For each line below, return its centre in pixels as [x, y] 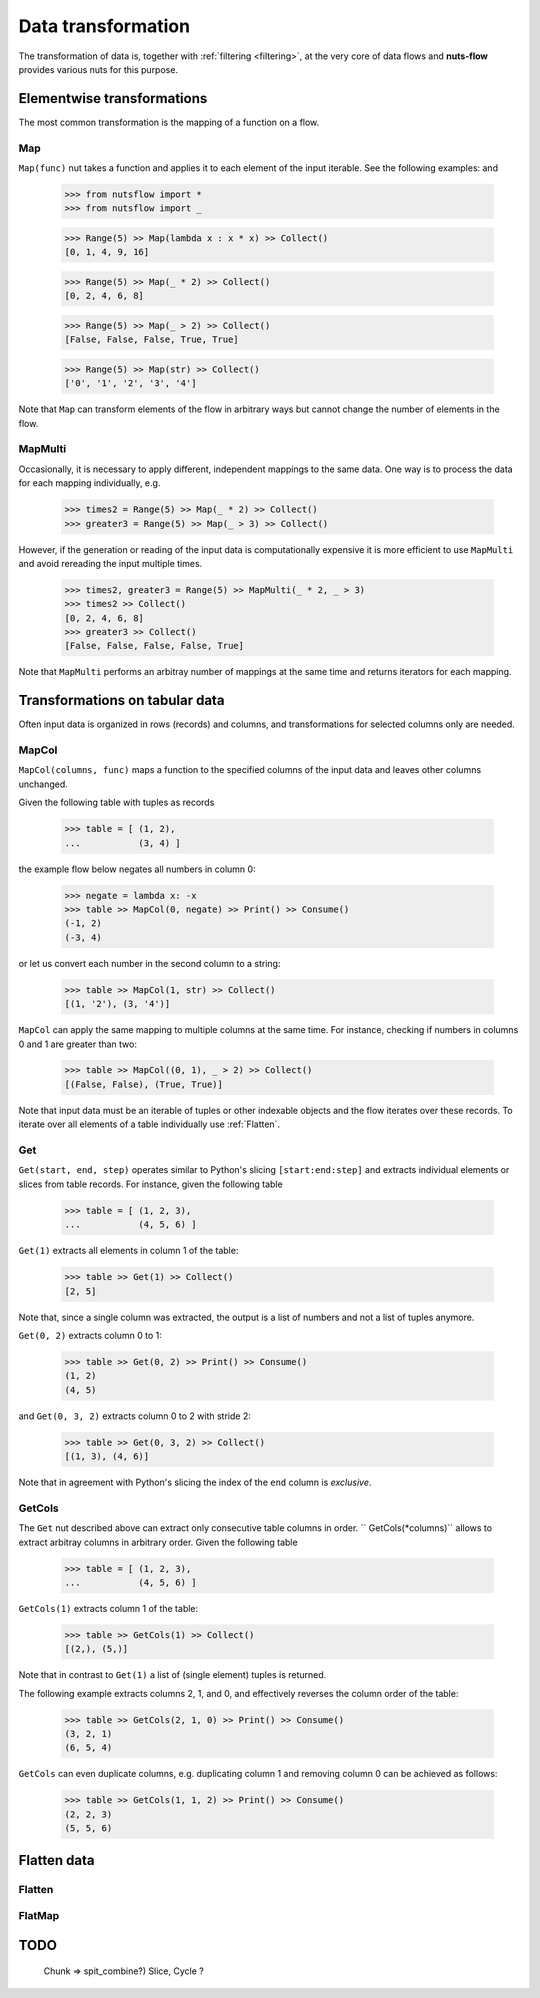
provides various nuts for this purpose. [98, 69]
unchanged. [43, 784]
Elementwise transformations [113, 98]
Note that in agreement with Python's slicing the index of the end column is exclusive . [195, 1482]
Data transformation [104, 26]
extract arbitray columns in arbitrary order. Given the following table [158, 1542]
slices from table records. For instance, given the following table [151, 1184]
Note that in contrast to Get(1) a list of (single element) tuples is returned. [172, 1675]
